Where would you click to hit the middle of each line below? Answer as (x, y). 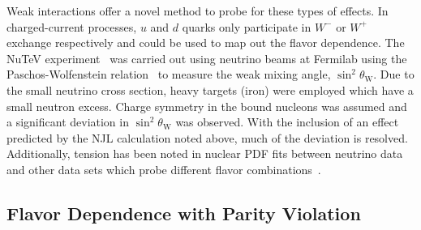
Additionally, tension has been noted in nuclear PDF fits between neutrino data (205, 153)
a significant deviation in (68, 122)
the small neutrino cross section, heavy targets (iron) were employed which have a (210, 89)
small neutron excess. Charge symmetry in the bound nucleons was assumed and (207, 106)
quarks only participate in (247, 26)
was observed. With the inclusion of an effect (287, 122)
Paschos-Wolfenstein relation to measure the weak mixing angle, (169, 74)
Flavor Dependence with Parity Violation (184, 213)
